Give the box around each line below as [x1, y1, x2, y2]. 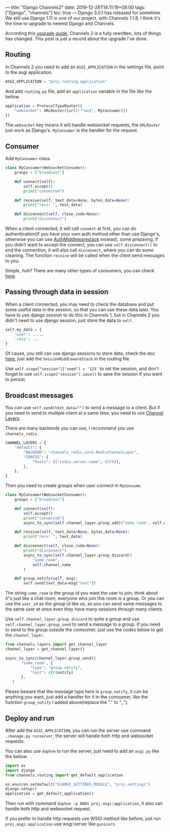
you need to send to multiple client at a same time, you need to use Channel [5, 410, 163, 416]
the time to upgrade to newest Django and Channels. [5, 20, 115, 26]
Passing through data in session [5, 287, 109, 296]
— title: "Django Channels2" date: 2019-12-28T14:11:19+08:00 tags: [5, 5, 146, 10]
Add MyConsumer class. [5, 156, 52, 162]
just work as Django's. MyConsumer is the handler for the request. [5, 127, 138, 133]
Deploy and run [5, 714, 55, 722]
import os [5, 763, 26, 768]
